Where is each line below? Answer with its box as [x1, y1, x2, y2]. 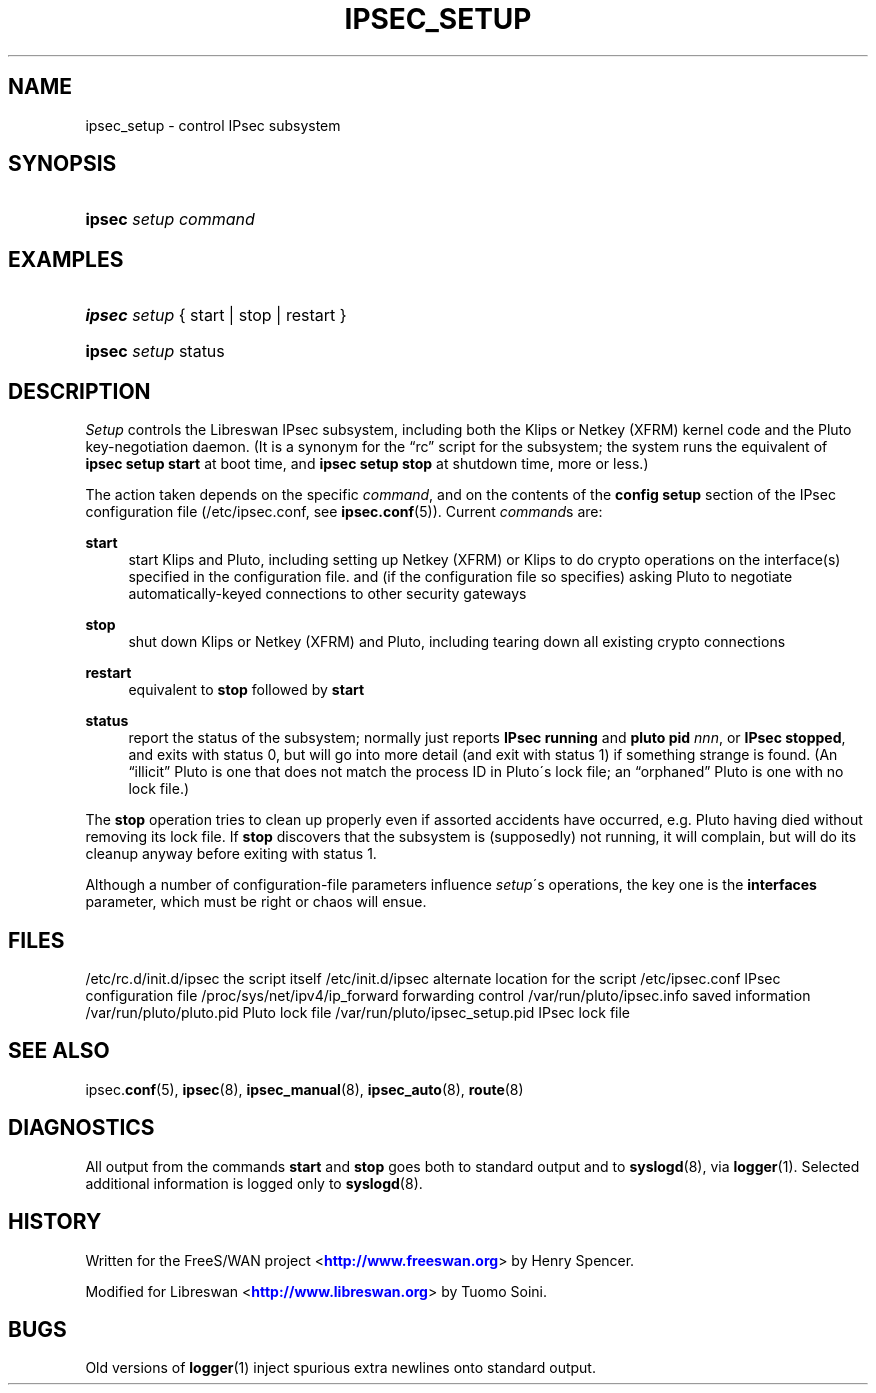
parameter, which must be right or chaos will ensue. [85, 893, 427, 911]
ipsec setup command [85, 209, 255, 230]
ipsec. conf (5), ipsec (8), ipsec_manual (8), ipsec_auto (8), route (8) [85, 1080, 524, 1098]
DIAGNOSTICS [8, 1115, 155, 1141]
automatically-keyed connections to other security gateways [128, 585, 527, 603]
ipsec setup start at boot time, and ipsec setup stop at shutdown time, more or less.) [85, 455, 649, 473]
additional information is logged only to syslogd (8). [85, 1174, 423, 1192]
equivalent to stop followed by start [128, 681, 365, 699]
